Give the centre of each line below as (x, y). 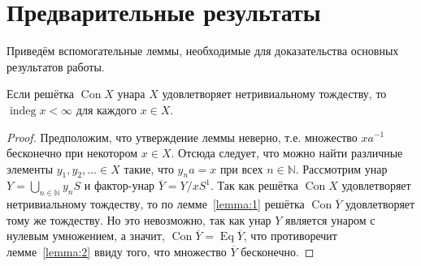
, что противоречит (290, 236)
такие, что (149, 168)
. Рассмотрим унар (341, 168)
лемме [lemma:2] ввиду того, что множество (117, 252)
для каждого (106, 109)
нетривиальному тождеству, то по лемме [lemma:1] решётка (156, 204)
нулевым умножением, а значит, (86, 236)
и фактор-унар (119, 185)
